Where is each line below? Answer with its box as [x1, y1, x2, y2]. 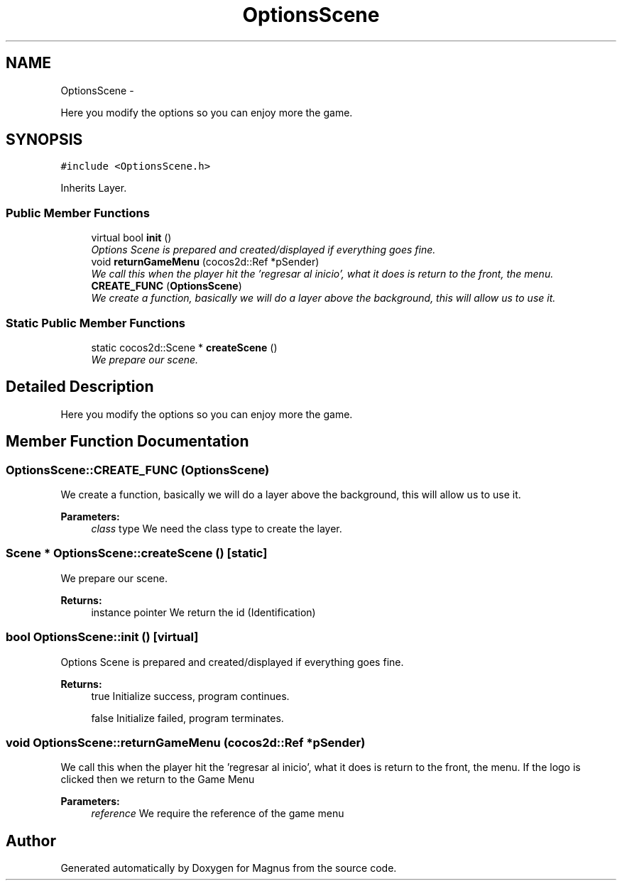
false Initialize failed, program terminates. [91, 711, 284, 724]
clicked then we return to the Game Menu [60, 773, 255, 786]
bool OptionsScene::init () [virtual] [6, 630, 199, 645]
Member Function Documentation [6, 432, 249, 451]
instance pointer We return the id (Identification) [91, 606, 316, 618]
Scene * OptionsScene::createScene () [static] [6, 546, 268, 561]
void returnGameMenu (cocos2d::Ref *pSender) [91, 256, 320, 268]
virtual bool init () [91, 231, 172, 244]
